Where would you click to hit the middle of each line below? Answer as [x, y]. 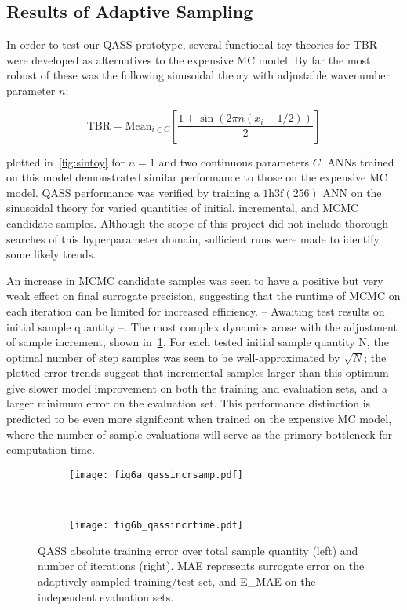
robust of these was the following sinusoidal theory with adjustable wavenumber [198, 75]
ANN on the [352, 192]
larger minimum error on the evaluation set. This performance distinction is [189, 403]
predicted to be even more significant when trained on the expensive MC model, [199, 419]
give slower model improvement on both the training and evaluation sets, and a [197, 387]
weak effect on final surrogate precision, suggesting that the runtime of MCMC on [203, 296]
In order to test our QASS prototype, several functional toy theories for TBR [192, 44]
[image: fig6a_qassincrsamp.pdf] [156, 475]
